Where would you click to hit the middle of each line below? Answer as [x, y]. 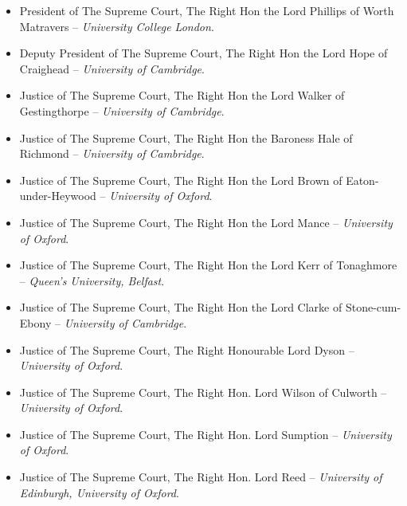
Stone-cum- [373, 307]
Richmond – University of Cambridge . [112, 153]
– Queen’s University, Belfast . [92, 280]
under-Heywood [58, 196]
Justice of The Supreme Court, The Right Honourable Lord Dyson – [187, 349]
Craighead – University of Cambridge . [112, 68]
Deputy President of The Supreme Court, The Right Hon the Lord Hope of [203, 53]
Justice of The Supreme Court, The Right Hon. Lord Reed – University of [201, 477]
